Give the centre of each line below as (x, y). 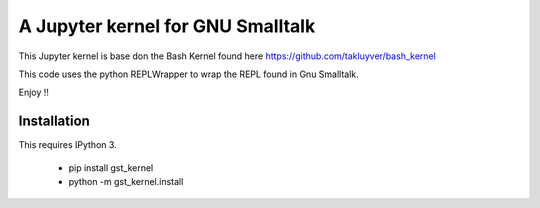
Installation (54, 121)
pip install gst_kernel (111, 167)
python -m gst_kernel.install (126, 182)
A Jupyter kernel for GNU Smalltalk (167, 26)
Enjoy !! (34, 92)
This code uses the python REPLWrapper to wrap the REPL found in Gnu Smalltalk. (188, 74)
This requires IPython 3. (67, 145)
